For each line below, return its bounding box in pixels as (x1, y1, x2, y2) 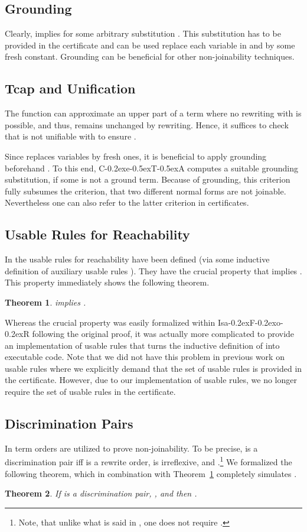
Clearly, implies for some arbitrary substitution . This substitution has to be (5, 27, 281, 40)
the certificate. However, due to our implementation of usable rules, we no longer (5, 374, 297, 386)
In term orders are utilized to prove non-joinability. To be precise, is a (5, 442, 258, 454)
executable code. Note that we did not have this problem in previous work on (5, 351, 285, 363)
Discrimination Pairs (5, 414, 133, 433)
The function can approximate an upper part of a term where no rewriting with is (5, 107, 302, 119)
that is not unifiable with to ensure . (5, 130, 136, 142)
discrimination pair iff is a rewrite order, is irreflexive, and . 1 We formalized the (5, 454, 292, 468)
